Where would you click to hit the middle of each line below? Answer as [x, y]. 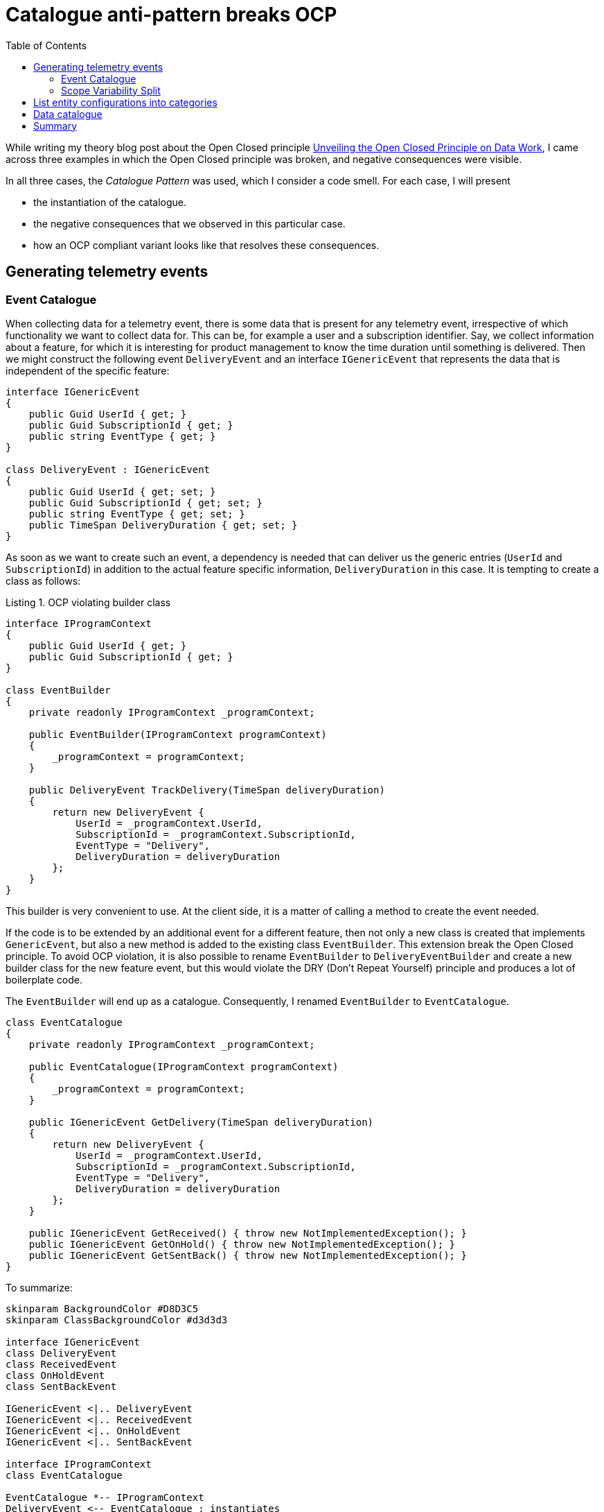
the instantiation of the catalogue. [110, 202]
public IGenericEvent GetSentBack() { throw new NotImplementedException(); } [248, 1255]
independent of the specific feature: [88, 370]
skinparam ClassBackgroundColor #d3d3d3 [117, 1320]
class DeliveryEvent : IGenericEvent [108, 469]
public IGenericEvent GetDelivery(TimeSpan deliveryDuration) [201, 1122]
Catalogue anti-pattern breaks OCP [171, 15]
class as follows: [43, 581]
